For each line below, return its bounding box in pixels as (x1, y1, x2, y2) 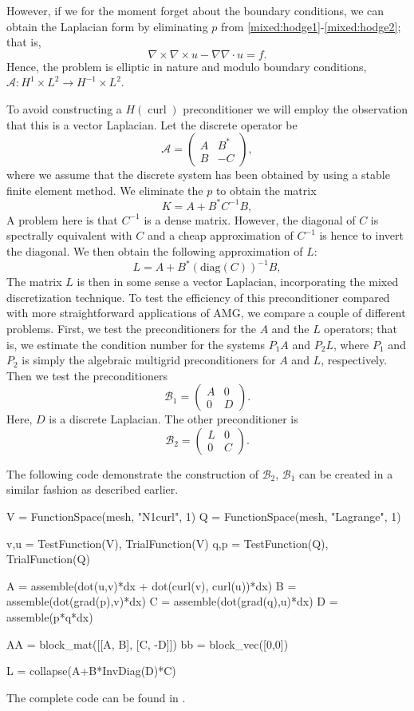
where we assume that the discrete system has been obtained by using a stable (6, 166, 390, 183)
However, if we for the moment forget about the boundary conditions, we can (6, 2, 384, 18)
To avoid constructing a (6, 100, 122, 117)
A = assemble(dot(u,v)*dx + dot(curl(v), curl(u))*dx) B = (6, 577, 297, 594)
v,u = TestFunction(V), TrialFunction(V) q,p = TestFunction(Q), (6, 534, 329, 551)
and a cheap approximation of (147, 227, 294, 244)
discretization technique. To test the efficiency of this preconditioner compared (6, 288, 390, 305)
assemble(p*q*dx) (6, 609, 93, 626)
